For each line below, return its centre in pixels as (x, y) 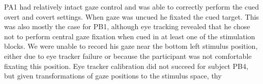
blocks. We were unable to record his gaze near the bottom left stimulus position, (131, 46)
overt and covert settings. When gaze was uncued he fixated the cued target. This (131, 16)
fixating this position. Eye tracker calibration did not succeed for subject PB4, (126, 66)
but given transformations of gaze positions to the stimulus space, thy (113, 76)
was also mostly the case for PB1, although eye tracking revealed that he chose (127, 26)
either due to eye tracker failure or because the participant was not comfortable (128, 56)
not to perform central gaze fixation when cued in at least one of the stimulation (130, 36)
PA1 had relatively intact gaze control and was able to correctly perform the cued (131, 7)
